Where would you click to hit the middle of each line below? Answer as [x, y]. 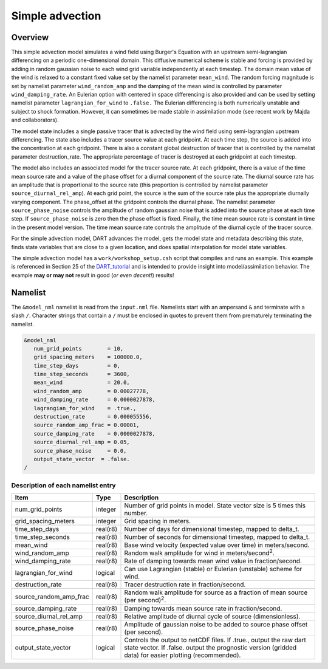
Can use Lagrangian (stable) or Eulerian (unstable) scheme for [213, 569]
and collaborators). [35, 120]
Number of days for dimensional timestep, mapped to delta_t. [212, 529]
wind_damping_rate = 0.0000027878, [95, 400]
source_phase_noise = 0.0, [80, 451]
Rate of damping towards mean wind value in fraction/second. [213, 561]
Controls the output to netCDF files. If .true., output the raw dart [215, 640]
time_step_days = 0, [77, 365]
